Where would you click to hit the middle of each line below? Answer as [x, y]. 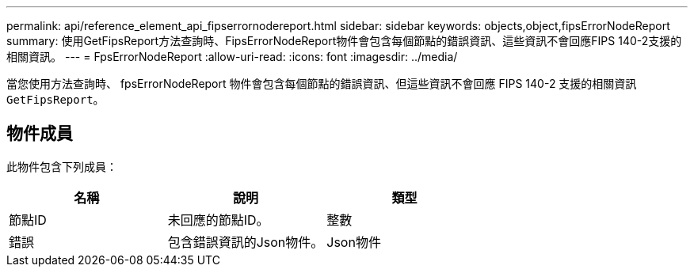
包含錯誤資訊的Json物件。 [246, 242]
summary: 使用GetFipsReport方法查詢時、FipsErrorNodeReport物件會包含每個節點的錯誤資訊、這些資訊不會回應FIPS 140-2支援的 [344, 41]
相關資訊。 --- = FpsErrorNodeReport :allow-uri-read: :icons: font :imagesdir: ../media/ [232, 57]
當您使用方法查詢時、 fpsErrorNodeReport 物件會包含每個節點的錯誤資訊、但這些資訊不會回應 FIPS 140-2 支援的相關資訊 [322, 83]
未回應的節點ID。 [218, 220]
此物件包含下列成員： [62, 166]
